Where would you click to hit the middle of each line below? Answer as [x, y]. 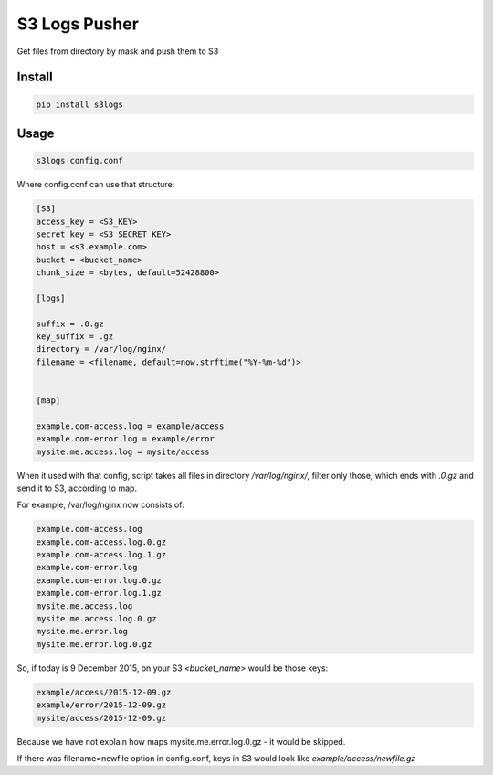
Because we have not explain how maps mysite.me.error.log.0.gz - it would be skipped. [181, 741]
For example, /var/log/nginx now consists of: [101, 505]
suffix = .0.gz [70, 324]
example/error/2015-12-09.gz [101, 705]
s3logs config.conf [79, 161]
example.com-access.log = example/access [130, 426]
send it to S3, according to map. [77, 488]
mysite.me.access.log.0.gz [96, 619]
